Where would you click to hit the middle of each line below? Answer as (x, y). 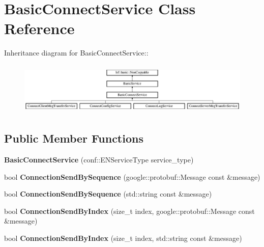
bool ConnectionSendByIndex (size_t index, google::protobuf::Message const (129, 211)
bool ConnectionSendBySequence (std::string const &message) (108, 194)
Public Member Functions (74, 138)
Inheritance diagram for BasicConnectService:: (76, 53)
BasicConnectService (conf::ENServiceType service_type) (99, 160)
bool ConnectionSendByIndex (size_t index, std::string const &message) (123, 238)
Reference (39, 28)
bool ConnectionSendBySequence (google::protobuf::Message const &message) (132, 176)
